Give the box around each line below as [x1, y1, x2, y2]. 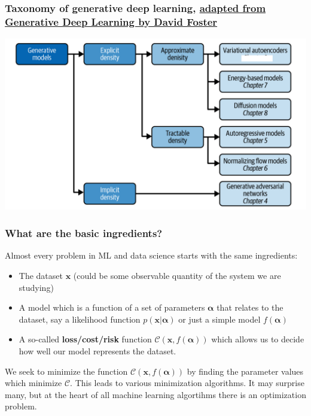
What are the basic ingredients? [5, 226, 163, 241]
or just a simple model [178, 312, 261, 325]
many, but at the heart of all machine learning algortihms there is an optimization [5, 388, 306, 400]
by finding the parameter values [187, 365, 304, 377]
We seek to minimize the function [5, 365, 128, 377]
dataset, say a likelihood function [19, 312, 141, 325]
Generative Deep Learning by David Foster [5, 14, 218, 29]
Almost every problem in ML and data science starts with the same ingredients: [5, 249, 298, 262]
